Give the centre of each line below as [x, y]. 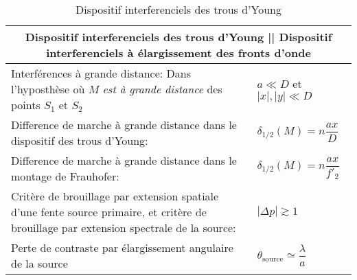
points [26, 105]
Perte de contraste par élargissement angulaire [122, 247]
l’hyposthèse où [48, 89]
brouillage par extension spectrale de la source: [124, 227]
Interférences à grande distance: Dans [101, 73]
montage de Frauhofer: [65, 176]
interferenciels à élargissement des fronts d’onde [178, 52]
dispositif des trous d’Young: [80, 140]
